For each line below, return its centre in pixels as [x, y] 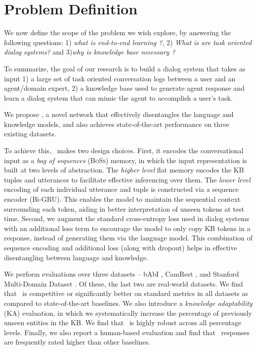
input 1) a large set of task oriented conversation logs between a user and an [120, 78]
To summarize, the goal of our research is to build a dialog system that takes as [125, 68]
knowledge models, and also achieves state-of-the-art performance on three [117, 124]
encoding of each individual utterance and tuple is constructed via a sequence [121, 189]
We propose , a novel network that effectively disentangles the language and [119, 114]
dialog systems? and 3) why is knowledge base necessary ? [90, 52]
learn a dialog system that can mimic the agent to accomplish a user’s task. [118, 97]
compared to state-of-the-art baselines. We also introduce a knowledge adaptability [128, 303]
